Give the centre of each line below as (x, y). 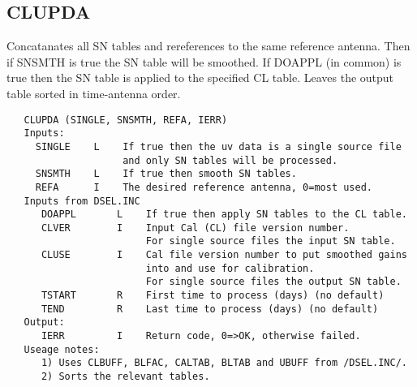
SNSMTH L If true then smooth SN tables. (166, 174)
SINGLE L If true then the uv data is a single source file (218, 146)
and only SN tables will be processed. (230, 160)
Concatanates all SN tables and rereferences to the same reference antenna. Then (208, 46)
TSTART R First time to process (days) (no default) (213, 296)
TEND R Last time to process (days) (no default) (210, 309)
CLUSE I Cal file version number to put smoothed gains (224, 255)
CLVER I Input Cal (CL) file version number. (195, 228)
